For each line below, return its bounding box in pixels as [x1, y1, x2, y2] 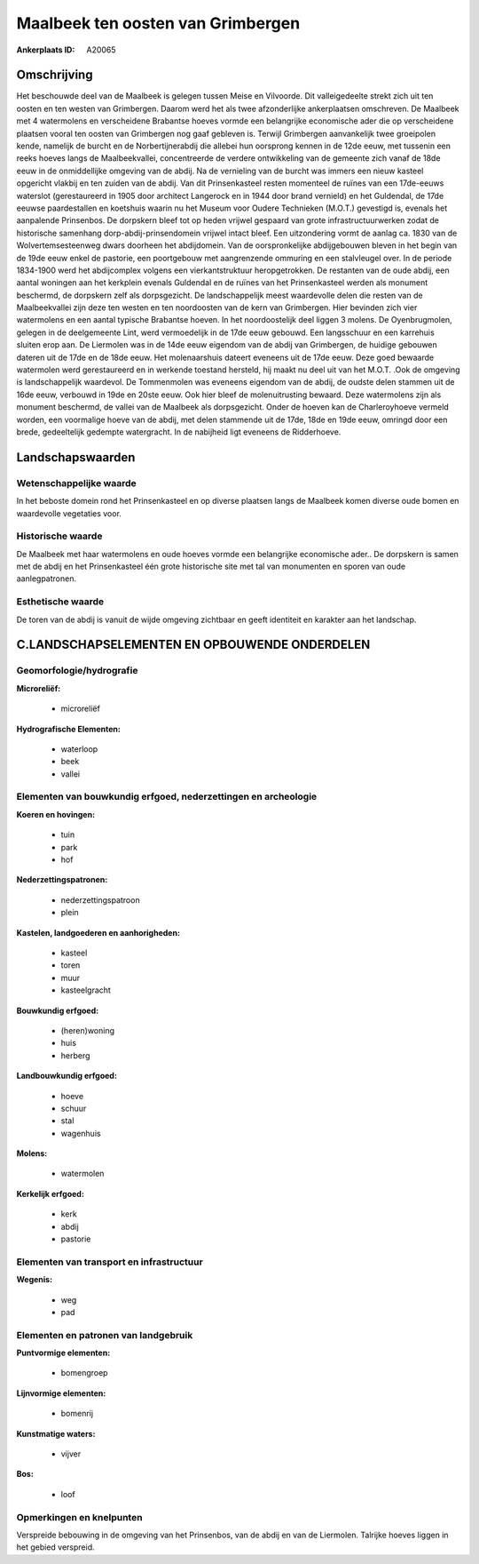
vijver [60, 1448, 82, 1459]
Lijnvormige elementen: [16, 1387, 106, 1399]
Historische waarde [16, 530, 103, 542]
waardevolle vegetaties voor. [16, 507, 122, 519]
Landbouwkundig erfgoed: [16, 1071, 117, 1081]
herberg [60, 1049, 90, 1061]
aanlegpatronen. [16, 573, 77, 584]
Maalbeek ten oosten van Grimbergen [16, 13, 301, 33]
